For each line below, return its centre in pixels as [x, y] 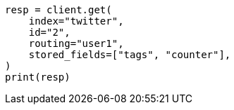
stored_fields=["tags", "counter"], [130, 55]
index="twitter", [76, 21]
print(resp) [38, 77]
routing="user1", [76, 43]
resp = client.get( [58, 10]
